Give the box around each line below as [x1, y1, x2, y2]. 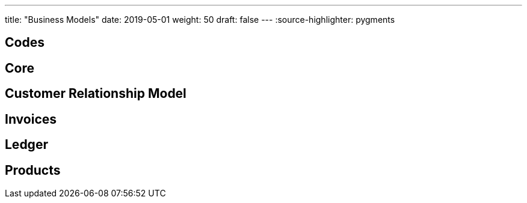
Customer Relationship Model [5, 86, 186, 101]
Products [5, 162, 61, 178]
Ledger [5, 137, 48, 153]
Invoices [5, 111, 57, 127]
